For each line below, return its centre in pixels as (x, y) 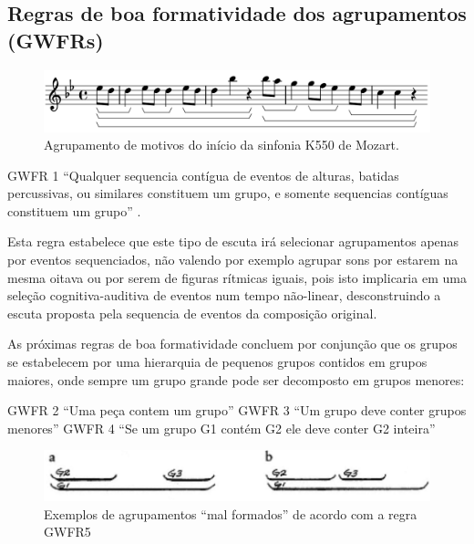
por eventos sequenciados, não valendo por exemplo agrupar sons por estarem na (233, 260)
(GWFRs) (56, 40)
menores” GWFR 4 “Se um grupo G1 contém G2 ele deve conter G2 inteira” (222, 428)
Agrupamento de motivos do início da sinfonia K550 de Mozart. (222, 145)
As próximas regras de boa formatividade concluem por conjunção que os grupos (232, 344)
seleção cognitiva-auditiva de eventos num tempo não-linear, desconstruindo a (224, 295)
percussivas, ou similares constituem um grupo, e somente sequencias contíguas (228, 193)
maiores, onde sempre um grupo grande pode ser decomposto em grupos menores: (236, 379)
